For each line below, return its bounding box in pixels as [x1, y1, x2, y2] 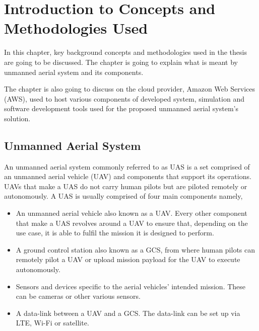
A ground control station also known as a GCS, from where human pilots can [16, 244, 255, 255]
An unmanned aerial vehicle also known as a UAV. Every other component [16, 208, 247, 218]
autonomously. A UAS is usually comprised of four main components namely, [4, 191, 243, 201]
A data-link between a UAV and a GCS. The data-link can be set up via [16, 307, 240, 318]
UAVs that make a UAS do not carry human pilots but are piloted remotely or [4, 181, 247, 191]
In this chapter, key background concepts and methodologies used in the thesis [4, 47, 247, 57]
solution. [4, 113, 31, 123]
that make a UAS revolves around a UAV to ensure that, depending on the [16, 217, 248, 228]
